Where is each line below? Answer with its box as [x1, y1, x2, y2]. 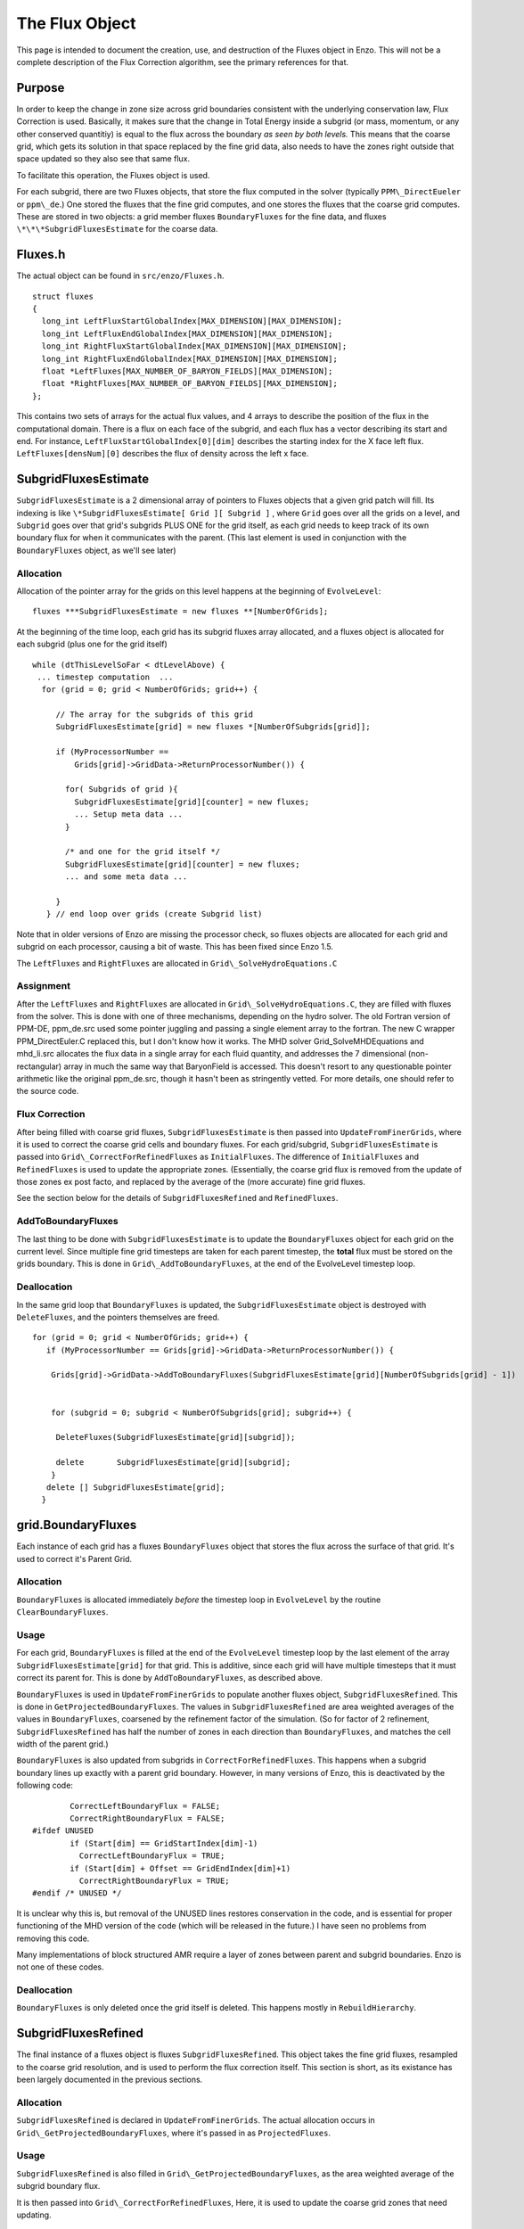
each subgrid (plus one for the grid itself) [16, 638, 168, 650]
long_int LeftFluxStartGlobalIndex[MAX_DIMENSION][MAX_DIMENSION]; [41, 317, 343, 326]
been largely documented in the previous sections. [16, 2074, 203, 2085]
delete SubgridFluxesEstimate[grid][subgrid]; [55, 1458, 291, 1468]
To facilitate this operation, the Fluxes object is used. [16, 169, 210, 180]
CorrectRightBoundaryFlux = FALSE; [70, 1814, 225, 1823]
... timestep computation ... [37, 671, 174, 682]
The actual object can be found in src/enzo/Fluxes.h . [16, 270, 225, 281]
